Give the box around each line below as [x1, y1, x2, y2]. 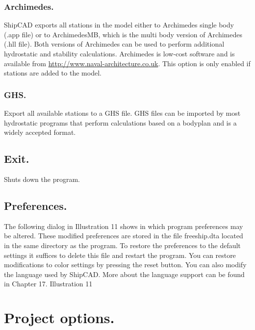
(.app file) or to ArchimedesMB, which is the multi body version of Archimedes [4, 29, 242, 39]
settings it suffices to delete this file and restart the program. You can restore [4, 250, 236, 260]
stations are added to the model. [4, 68, 102, 78]
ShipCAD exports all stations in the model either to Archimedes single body [4, 20, 234, 30]
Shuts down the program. [4, 174, 80, 184]
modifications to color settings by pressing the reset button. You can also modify [4, 259, 247, 270]
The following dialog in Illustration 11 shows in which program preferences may [4, 221, 243, 231]
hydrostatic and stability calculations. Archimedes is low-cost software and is [4, 49, 235, 58]
